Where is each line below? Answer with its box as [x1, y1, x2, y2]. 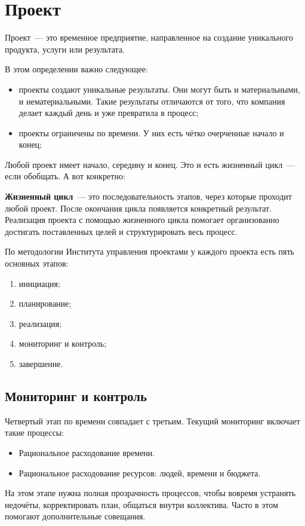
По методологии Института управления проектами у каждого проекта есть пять [5, 245, 294, 258]
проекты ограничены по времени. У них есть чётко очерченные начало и [19, 126, 284, 139]
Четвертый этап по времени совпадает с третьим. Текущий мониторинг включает [5, 414, 300, 427]
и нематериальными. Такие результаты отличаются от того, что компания [19, 94, 285, 107]
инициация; [19, 277, 60, 289]
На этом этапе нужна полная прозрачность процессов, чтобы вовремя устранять [5, 487, 296, 499]
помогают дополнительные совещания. [5, 510, 146, 522]
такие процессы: [5, 426, 64, 439]
